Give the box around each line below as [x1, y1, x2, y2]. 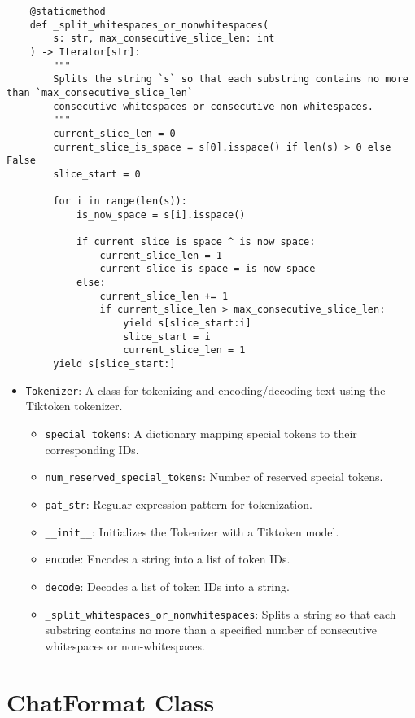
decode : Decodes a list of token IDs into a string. [45, 577, 290, 594]
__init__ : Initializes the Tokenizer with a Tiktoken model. [45, 523, 339, 540]
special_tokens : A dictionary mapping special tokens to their [45, 424, 357, 441]
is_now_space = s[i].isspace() [76, 208, 246, 221]
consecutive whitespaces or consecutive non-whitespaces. [53, 100, 374, 112]
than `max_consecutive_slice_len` [7, 86, 194, 99]
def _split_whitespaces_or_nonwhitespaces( [29, 19, 269, 31]
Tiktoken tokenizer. [25, 397, 123, 414]
